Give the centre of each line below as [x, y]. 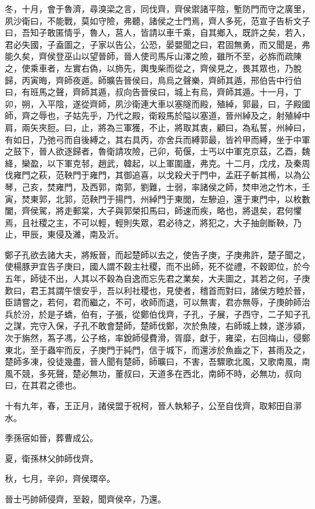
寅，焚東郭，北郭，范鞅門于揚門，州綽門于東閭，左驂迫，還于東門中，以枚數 [157, 198]
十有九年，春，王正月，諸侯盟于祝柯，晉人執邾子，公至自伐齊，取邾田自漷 [153, 405]
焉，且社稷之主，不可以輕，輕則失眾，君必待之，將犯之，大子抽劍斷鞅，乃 [153, 222]
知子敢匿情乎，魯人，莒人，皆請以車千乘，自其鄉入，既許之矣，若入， [170, 32]
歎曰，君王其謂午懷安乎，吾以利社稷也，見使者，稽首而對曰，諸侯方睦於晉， [157, 290]
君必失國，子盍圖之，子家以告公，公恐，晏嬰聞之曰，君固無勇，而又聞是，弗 [157, 44]
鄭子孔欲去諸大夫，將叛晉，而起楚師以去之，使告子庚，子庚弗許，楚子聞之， [157, 254]
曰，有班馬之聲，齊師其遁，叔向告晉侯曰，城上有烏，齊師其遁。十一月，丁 [153, 92]
